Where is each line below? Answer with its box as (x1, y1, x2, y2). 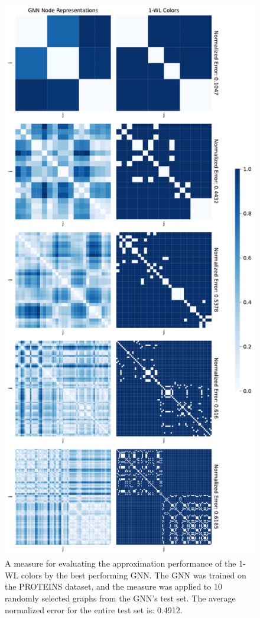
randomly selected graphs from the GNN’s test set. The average (5, 592, 236, 604)
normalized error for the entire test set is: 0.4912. (5, 603, 183, 616)
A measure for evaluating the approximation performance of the (5, 557, 236, 570)
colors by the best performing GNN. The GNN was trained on (21, 568, 246, 581)
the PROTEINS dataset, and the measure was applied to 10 (5, 580, 222, 593)
